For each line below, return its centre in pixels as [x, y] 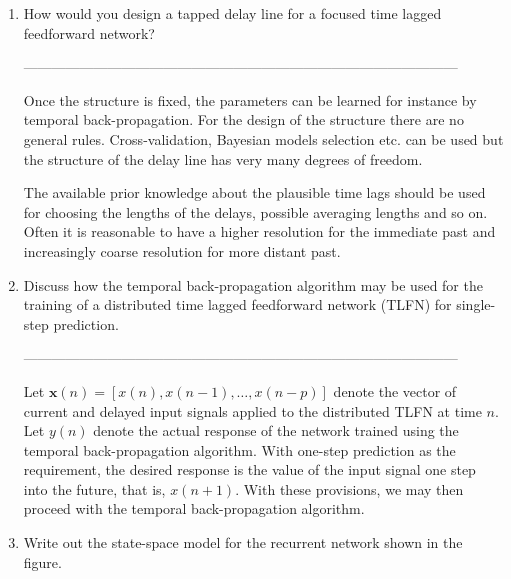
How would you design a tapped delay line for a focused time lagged [232, 13]
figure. [42, 561]
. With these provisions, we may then [349, 488]
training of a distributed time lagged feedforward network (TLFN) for [237, 304]
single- [476, 304]
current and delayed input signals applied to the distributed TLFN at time [252, 410]
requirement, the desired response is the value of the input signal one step [249, 469]
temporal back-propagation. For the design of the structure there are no [243, 119]
